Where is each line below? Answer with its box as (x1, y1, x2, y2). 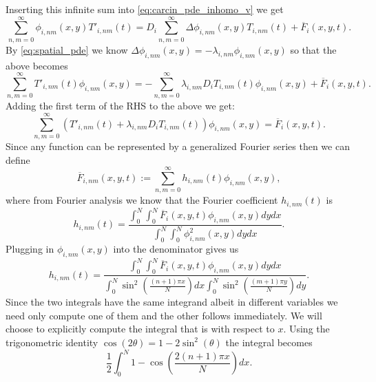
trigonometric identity (6, 335, 98, 349)
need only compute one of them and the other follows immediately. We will (6, 308, 322, 322)
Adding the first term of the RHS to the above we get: (6, 98, 235, 113)
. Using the (283, 321, 330, 336)
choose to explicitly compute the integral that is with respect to (6, 321, 275, 336)
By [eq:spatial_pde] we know (6, 42, 128, 56)
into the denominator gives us (113, 242, 239, 256)
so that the (290, 42, 337, 56)
